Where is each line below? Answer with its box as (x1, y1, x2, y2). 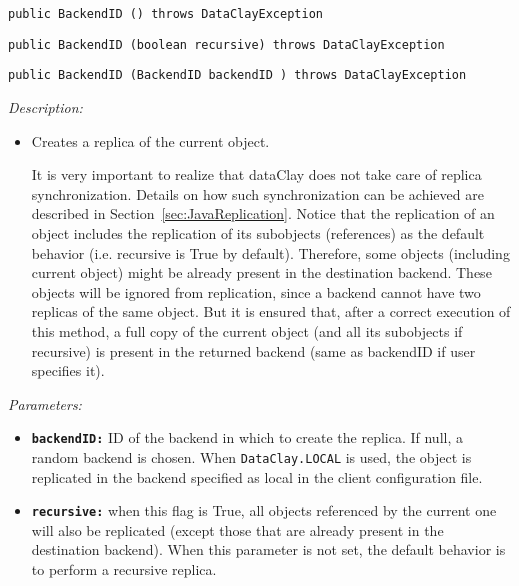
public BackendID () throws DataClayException (8, 7, 323, 21)
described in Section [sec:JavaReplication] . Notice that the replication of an (31, 203, 495, 224)
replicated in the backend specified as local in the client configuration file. (31, 466, 483, 487)
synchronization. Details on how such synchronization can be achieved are (31, 183, 484, 204)
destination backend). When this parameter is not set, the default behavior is (31, 539, 506, 560)
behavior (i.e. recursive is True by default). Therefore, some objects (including (31, 242, 510, 263)
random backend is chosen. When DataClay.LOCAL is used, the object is (31, 446, 472, 467)
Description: (8, 96, 83, 117)
